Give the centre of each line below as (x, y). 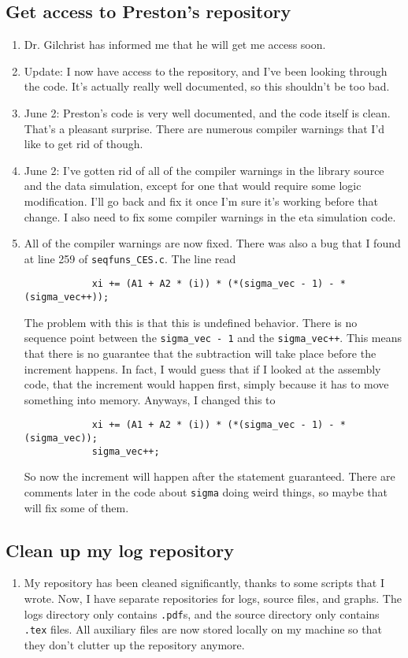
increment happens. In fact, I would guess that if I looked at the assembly (202, 368)
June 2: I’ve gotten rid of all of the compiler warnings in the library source (204, 170)
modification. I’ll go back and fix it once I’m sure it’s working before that (201, 201)
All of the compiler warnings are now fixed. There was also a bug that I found (212, 243)
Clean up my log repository (120, 550)
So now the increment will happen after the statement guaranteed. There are (210, 476)
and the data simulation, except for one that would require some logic (193, 186)
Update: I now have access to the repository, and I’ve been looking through (206, 71)
